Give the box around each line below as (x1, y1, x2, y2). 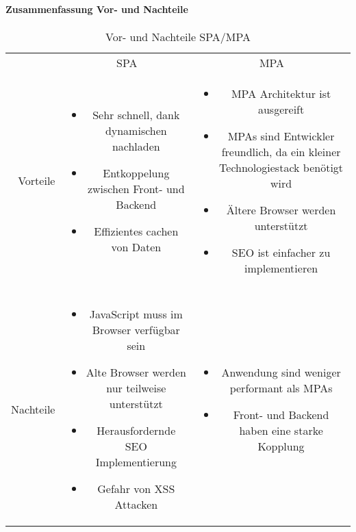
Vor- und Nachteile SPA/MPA (105, 28, 251, 45)
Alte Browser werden (86, 364, 186, 380)
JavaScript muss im (89, 305, 183, 322)
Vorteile (18, 173, 55, 189)
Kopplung (257, 438, 305, 454)
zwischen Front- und (87, 180, 185, 197)
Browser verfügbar (92, 321, 180, 338)
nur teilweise (106, 379, 166, 396)
